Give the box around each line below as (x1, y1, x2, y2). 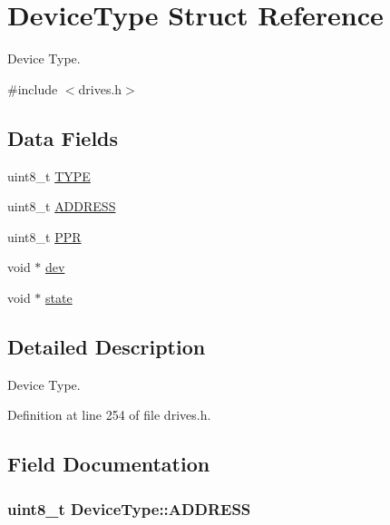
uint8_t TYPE (7, 166, 91, 185)
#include (7, 79, 58, 98)
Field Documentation (7, 450, 210, 478)
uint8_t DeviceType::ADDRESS (7, 497, 251, 520)
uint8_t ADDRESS (7, 197, 116, 216)
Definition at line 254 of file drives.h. (7, 405, 211, 424)
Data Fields (7, 123, 119, 151)
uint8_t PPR (7, 227, 82, 246)
